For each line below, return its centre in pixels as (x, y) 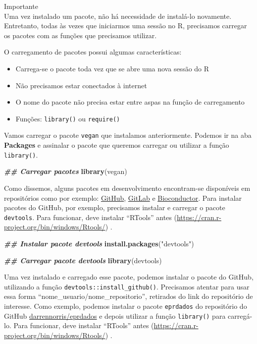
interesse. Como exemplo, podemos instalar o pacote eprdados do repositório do (126, 306)
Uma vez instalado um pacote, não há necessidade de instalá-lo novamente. (118, 16)
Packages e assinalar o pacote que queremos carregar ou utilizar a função (117, 145)
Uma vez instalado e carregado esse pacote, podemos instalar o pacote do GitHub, (129, 277)
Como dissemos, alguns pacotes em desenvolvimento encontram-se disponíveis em (127, 188)
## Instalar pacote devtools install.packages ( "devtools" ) (99, 243)
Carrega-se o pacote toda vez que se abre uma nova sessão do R (112, 68)
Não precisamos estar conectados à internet (81, 85)
